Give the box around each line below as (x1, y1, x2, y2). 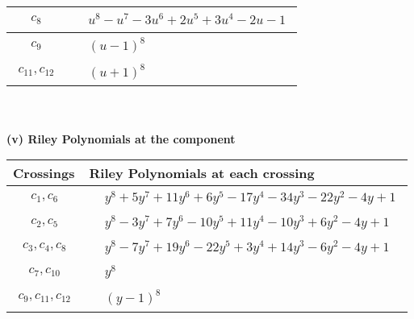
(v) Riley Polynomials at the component (6, 130, 236, 147)
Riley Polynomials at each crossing (89, 164, 315, 183)
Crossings (13, 164, 75, 183)
